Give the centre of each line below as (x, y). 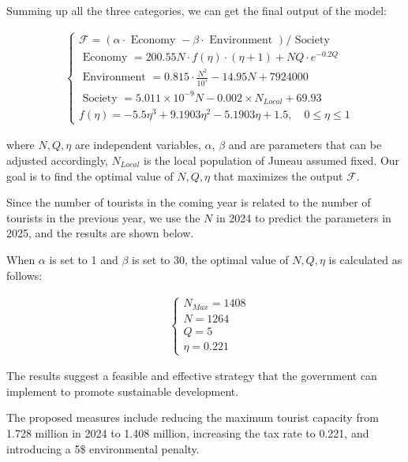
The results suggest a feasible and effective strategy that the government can (192, 376)
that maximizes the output (278, 175)
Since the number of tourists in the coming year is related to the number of (189, 202)
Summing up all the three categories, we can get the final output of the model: (197, 10)
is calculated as (365, 259)
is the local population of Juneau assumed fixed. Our (272, 160)
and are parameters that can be (305, 145)
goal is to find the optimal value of (90, 175)
